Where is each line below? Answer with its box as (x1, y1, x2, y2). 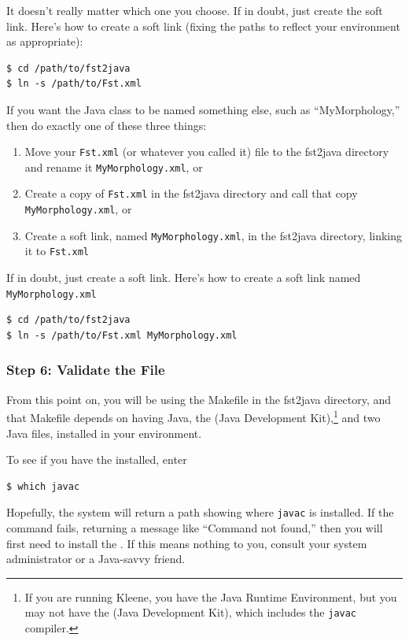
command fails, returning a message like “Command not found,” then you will (6, 520, 383, 536)
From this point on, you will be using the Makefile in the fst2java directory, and (6, 391, 392, 407)
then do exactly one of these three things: (6, 117, 207, 133)
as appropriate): (6, 33, 83, 50)
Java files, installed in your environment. (6, 424, 202, 441)
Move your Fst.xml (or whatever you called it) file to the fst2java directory (24, 143, 389, 160)
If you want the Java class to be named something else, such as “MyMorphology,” (6, 101, 400, 117)
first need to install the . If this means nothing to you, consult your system (6, 535, 367, 551)
